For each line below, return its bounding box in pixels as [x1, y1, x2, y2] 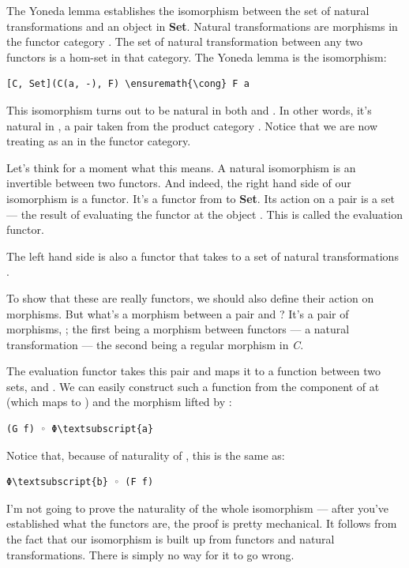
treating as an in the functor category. [6, 133, 191, 149]
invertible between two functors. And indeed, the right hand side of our [6, 175, 351, 191]
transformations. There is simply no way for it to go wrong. [6, 546, 295, 562]
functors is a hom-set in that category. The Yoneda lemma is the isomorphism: [6, 48, 387, 65]
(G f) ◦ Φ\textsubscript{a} [6, 423, 154, 435]
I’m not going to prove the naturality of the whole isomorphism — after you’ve [6, 499, 389, 516]
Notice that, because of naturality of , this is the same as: [6, 446, 285, 463]
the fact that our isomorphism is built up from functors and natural [6, 531, 335, 547]
